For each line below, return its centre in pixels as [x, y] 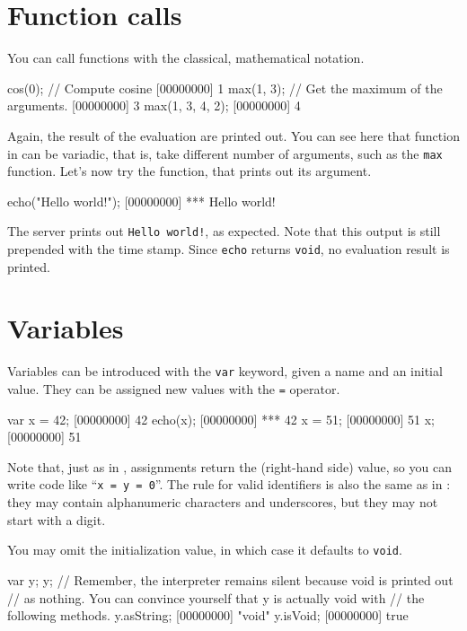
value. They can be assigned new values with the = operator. [174, 389]
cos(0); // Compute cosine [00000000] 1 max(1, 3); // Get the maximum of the [225, 88]
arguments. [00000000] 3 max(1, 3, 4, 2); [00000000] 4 [154, 105]
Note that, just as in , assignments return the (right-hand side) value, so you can [229, 466]
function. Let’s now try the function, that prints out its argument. [189, 171]
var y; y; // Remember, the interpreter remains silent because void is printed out [230, 579]
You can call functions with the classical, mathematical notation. [186, 58]
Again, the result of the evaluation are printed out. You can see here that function [233, 135]
